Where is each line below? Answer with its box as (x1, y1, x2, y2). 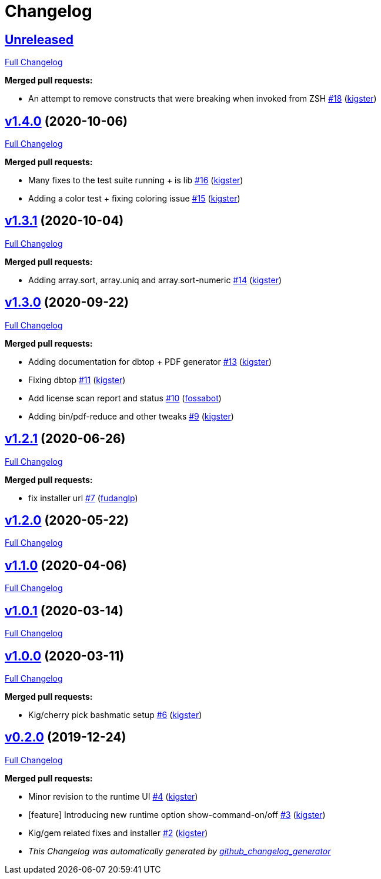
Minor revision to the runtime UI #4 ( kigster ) (28, 791, 198, 801)
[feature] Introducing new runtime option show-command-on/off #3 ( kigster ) (28, 809, 326, 820)
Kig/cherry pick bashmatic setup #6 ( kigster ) (28, 709, 202, 720)
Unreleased (5, 32, 74, 47)
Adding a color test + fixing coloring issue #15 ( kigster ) (28, 193, 240, 204)
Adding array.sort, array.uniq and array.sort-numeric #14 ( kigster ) (28, 274, 282, 285)
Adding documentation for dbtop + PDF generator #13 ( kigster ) (28, 356, 272, 367)
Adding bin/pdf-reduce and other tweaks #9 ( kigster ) (28, 411, 234, 421)
